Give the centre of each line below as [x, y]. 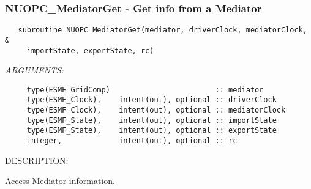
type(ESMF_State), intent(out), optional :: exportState [152, 131]
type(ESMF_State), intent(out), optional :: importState [152, 120]
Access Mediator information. [60, 181]
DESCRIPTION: [37, 160]
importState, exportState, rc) [90, 50]
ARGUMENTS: [35, 70]
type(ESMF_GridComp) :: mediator [145, 90]
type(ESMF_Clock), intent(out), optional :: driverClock [152, 100]
